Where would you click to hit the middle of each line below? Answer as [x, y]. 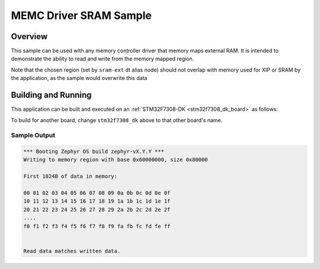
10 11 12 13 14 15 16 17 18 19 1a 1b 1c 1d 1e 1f [97, 201]
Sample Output [33, 135]
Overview [29, 36]
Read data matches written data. [72, 251]
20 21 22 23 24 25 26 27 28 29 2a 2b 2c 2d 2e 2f [97, 209]
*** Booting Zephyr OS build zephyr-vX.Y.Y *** [94, 152]
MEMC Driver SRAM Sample [81, 15]
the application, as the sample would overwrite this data [79, 78]
